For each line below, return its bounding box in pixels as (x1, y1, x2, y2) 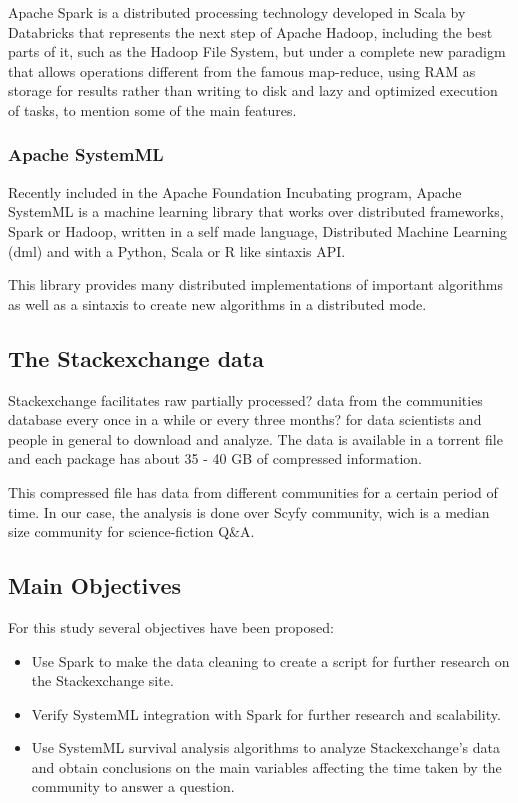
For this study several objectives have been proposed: (8, 616, 334, 637)
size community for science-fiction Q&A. (8, 521, 255, 542)
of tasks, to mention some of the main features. (8, 99, 297, 120)
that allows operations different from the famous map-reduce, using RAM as (8, 60, 476, 81)
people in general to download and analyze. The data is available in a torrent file (8, 428, 503, 449)
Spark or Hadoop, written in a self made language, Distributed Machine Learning (8, 220, 507, 241)
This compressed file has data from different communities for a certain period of (8, 481, 498, 502)
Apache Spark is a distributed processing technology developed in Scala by (8, 2, 466, 22)
